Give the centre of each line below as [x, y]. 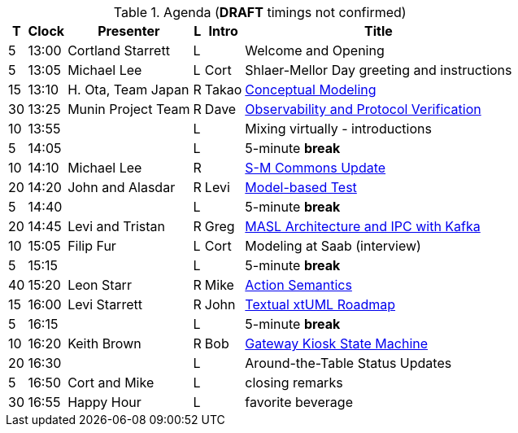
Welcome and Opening [315, 50]
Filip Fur [92, 246]
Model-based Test [301, 187]
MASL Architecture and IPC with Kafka [363, 226]
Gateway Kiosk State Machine [337, 343]
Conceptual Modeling [311, 90]
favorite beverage [299, 402]
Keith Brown [104, 343]
